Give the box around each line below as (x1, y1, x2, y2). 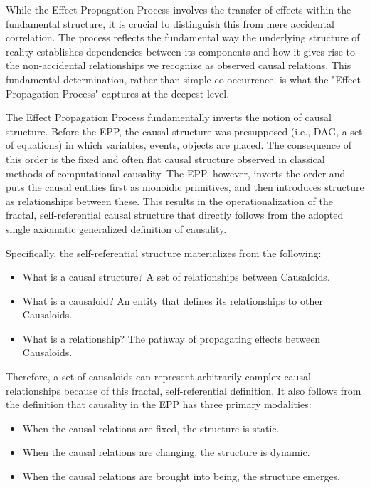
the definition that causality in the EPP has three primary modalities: (6, 397, 312, 412)
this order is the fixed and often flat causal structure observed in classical (6, 151, 325, 166)
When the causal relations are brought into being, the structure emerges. (22, 469, 341, 484)
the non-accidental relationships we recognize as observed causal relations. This (6, 58, 351, 73)
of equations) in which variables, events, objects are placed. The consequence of (6, 137, 352, 152)
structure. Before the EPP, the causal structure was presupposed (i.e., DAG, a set (6, 123, 363, 138)
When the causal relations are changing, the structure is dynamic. (22, 445, 310, 460)
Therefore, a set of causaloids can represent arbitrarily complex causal (6, 369, 311, 384)
